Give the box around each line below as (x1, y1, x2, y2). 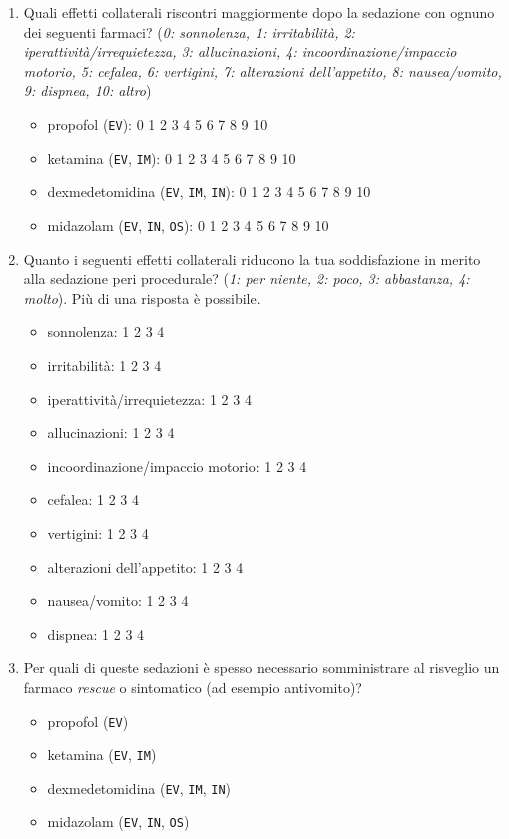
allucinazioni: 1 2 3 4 (47, 422, 175, 443)
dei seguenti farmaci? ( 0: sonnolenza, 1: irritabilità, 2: (23, 21, 355, 42)
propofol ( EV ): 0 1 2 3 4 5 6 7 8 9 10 (47, 113, 268, 134)
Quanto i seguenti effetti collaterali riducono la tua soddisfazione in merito (23, 248, 481, 269)
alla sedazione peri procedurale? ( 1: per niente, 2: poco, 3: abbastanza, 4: (23, 268, 470, 289)
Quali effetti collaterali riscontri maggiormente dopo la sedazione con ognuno (23, 2, 495, 22)
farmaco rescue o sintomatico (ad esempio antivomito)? (23, 676, 362, 697)
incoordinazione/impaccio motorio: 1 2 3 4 (47, 455, 307, 476)
